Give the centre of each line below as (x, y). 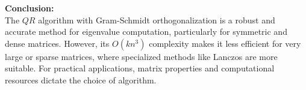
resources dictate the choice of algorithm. (81, 79)
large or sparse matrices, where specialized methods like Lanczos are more (141, 56)
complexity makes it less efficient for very (225, 43)
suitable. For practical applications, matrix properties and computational (140, 68)
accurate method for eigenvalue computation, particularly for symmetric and (146, 31)
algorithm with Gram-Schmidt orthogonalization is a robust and (157, 19)
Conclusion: (30, 8)
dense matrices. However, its (57, 43)
